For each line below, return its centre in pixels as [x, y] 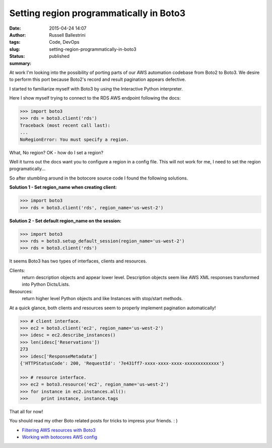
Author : [18, 35]
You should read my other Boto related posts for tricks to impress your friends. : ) [94, 421]
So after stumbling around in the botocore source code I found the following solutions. [99, 178]
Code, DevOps [64, 42]
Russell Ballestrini [67, 35]
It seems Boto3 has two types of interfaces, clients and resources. [78, 261]
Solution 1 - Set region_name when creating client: [63, 187]
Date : [15, 28]
